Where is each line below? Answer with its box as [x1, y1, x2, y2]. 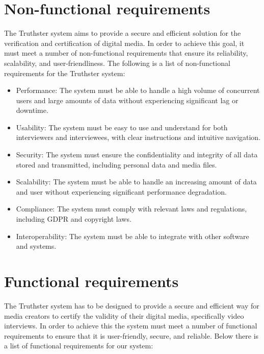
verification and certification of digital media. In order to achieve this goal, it [4, 37, 245, 48]
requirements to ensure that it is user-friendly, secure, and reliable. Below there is [4, 330, 259, 341]
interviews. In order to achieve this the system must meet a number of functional [4, 320, 257, 331]
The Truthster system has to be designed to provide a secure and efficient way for [4, 300, 259, 311]
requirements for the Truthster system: [4, 67, 125, 78]
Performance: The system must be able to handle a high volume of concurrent [16, 85, 260, 96]
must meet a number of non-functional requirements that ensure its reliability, [4, 48, 248, 58]
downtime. [16, 105, 48, 115]
